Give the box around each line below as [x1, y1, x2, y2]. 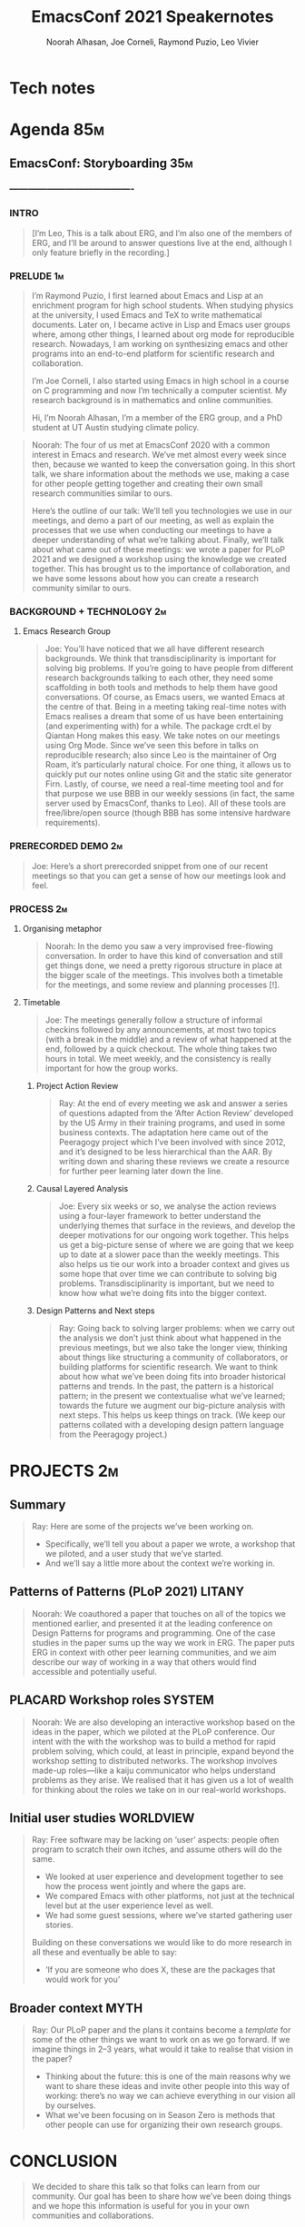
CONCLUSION [9, 2151, 118, 2172]
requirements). [44, 817, 101, 828]
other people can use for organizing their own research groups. [44, 2119, 283, 2131]
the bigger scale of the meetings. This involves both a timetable [44, 969, 283, 980]
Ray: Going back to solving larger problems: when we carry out [58, 1322, 295, 1333]
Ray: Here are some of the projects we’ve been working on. [31, 1520, 254, 1531]
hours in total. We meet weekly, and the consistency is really [44, 1053, 272, 1064]
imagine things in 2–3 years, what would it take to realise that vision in [31, 2044, 293, 2054]
